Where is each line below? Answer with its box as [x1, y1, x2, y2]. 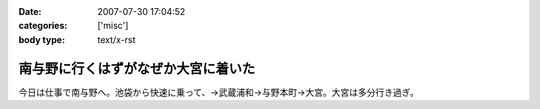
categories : [18, 20, 68, 32]
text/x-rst [97, 33, 136, 45]
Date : [18, 6, 42, 17]
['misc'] [97, 20, 129, 32]
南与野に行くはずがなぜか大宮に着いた [18, 60, 255, 77]
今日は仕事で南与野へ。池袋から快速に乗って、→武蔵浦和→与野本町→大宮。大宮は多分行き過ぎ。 [18, 86, 419, 98]
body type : [18, 33, 65, 45]
